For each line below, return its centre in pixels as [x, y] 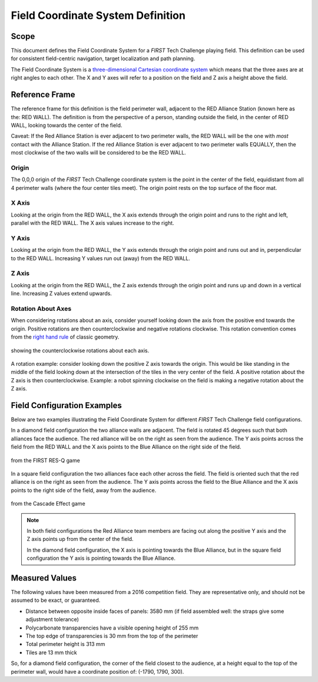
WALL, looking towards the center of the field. [67, 125]
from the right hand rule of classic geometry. [65, 337]
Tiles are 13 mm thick [51, 653]
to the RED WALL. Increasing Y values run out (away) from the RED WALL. [101, 258]
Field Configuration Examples [66, 405]
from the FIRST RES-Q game [46, 460]
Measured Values [44, 578]
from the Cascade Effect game [48, 504]
